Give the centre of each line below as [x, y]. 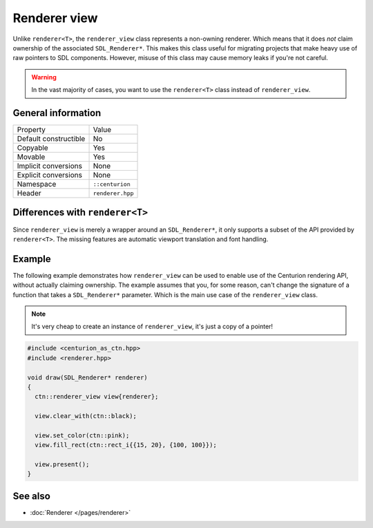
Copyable [32, 148]
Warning [44, 77]
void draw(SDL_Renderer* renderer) [87, 377]
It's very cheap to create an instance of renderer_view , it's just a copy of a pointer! [152, 327]
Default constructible [51, 139]
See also [32, 496]
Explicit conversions [50, 175]
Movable [31, 157]
